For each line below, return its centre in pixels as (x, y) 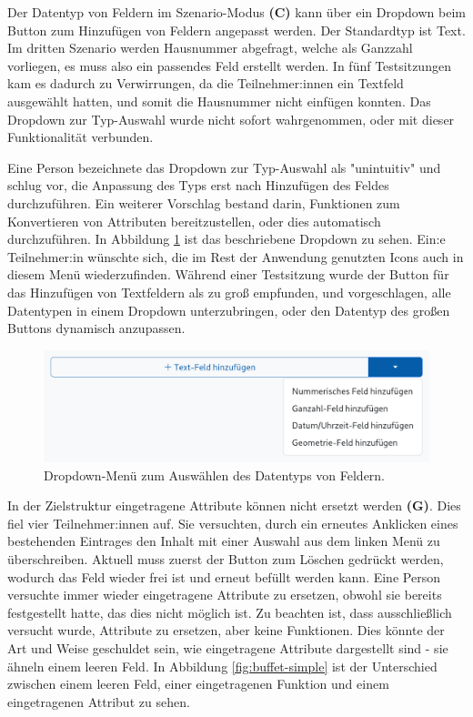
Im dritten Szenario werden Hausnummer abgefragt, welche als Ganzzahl (210, 48)
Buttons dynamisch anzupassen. (96, 328)
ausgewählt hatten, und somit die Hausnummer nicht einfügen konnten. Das (219, 101)
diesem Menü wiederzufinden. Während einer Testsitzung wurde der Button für (228, 274)
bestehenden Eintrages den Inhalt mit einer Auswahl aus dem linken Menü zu (224, 541)
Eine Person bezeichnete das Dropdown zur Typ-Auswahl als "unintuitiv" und (224, 167)
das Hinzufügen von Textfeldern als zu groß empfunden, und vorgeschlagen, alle (229, 292)
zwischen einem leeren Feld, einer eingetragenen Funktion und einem (198, 684)
